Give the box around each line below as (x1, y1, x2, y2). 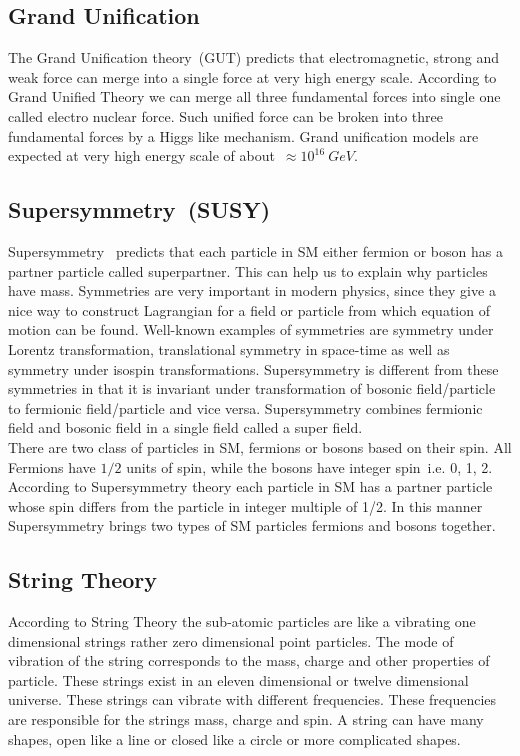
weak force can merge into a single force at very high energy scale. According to (8, 66, 497, 87)
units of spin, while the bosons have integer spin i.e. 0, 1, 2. (126, 456, 493, 477)
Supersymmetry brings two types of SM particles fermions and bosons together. (8, 515, 496, 536)
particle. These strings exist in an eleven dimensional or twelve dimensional (8, 669, 469, 690)
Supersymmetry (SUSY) (8, 194, 271, 225)
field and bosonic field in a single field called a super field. (8, 417, 363, 438)
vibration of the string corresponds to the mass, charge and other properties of (8, 650, 490, 671)
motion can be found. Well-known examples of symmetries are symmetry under (8, 319, 494, 340)
